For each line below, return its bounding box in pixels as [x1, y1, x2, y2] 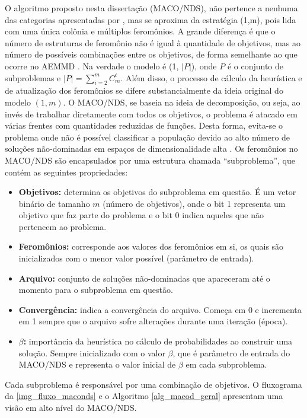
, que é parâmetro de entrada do [172, 346, 290, 359]
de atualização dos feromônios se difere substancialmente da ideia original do [5, 84, 283, 97]
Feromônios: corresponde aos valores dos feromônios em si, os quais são [18, 240, 284, 253]
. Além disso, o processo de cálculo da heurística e [120, 71, 302, 84]
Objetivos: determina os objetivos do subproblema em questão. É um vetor [18, 186, 296, 198]
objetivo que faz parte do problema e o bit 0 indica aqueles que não [18, 209, 264, 221]
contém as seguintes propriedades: [5, 165, 128, 178]
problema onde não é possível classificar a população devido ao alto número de [5, 130, 290, 143]
